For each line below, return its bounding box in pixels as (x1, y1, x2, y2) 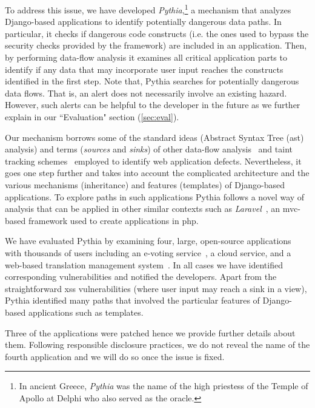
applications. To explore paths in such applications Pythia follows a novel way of (5, 190, 305, 203)
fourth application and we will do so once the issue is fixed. (5, 350, 225, 362)
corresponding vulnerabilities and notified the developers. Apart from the (5, 270, 277, 283)
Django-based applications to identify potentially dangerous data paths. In (5, 15, 282, 28)
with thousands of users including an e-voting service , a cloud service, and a (5, 246, 291, 259)
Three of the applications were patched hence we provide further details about (5, 326, 296, 339)
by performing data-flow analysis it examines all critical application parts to (5, 51, 287, 64)
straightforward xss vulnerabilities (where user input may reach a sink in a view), (5, 282, 307, 294)
